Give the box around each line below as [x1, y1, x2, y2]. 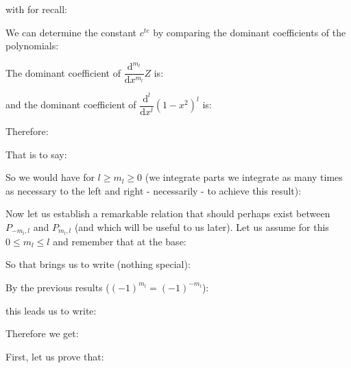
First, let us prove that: [5, 349, 104, 363]
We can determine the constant [5, 25, 137, 39]
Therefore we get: [5, 326, 79, 341]
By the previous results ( [5, 280, 110, 294]
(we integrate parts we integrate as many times [145, 170, 343, 184]
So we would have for [5, 170, 95, 184]
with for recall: [5, 2, 67, 16]
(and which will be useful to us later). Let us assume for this [74, 219, 329, 234]
